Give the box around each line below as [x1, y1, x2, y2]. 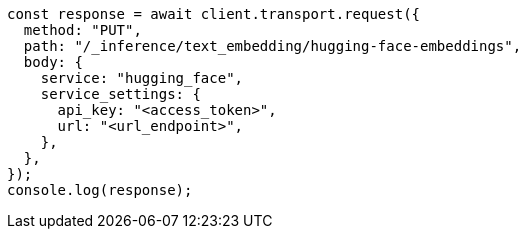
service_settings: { [40, 86, 201, 102]
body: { [23, 54, 83, 70]
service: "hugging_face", [40, 70, 244, 86]
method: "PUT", [23, 22, 142, 38]
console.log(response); [7, 182, 193, 198]
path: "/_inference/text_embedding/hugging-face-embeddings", [23, 38, 522, 54]
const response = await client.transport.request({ [7, 6, 421, 22]
